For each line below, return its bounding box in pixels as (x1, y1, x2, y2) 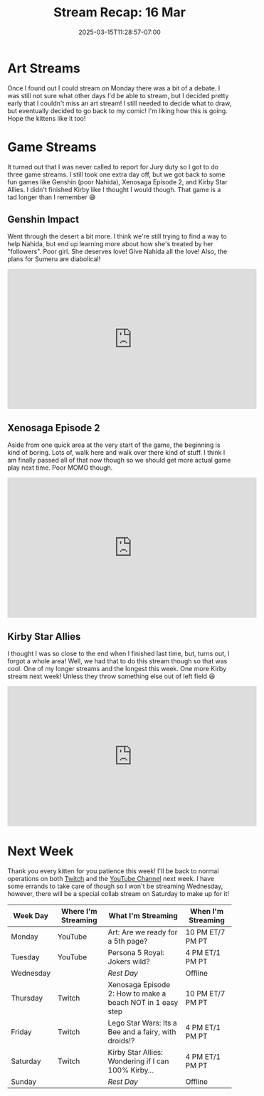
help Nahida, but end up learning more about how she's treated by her (7, 240, 213, 248)
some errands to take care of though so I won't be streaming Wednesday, (7, 882, 223, 890)
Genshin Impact (7, 214, 80, 226)
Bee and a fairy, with (107, 1027, 176, 1036)
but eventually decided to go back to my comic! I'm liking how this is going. (7, 106, 228, 115)
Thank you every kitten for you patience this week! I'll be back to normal (7, 867, 219, 875)
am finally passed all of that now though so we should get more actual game (7, 456, 231, 465)
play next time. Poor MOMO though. (7, 463, 113, 472)
